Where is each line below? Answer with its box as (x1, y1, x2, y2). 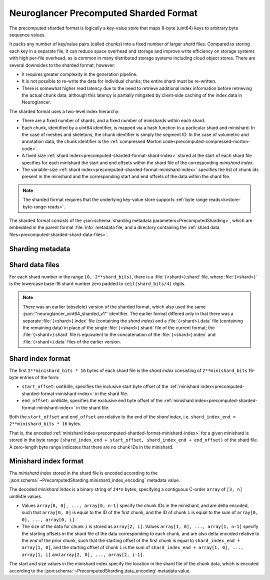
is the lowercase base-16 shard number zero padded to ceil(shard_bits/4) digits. (9, 280, 186, 287)
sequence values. (9, 31, 46, 37)
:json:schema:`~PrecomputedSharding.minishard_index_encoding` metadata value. (9, 477, 180, 483)
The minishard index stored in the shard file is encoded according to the (9, 470, 158, 476)
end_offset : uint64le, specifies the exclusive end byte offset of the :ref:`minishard (21, 397, 194, 403)
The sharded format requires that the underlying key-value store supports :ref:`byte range (22, 196, 208, 202)
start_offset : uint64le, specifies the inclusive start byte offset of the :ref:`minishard (21, 383, 199, 389)
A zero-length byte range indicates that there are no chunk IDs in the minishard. (9, 444, 173, 450)
